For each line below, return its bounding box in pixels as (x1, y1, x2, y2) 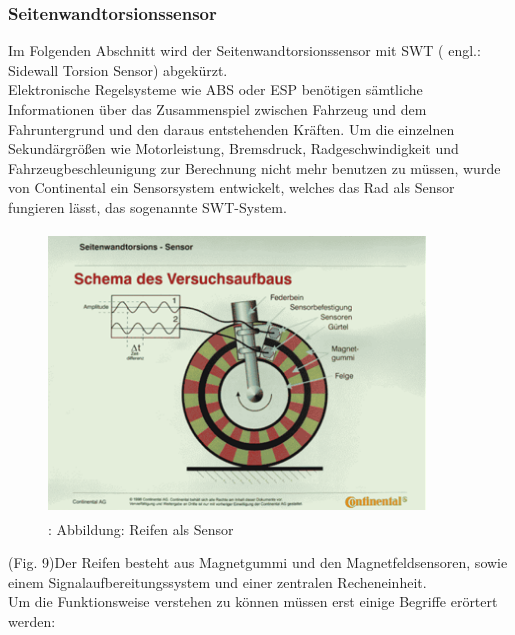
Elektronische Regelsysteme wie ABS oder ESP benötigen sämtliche (8, 79, 423, 100)
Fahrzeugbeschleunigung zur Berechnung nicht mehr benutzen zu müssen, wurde (8, 157, 501, 178)
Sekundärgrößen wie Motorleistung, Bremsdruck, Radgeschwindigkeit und (8, 138, 459, 159)
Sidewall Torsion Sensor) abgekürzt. (8, 59, 228, 80)
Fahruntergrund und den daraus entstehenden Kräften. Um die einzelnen (8, 118, 455, 139)
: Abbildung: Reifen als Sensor (48, 518, 234, 539)
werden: (8, 610, 56, 631)
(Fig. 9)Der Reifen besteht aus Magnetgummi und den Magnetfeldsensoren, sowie (8, 552, 508, 573)
